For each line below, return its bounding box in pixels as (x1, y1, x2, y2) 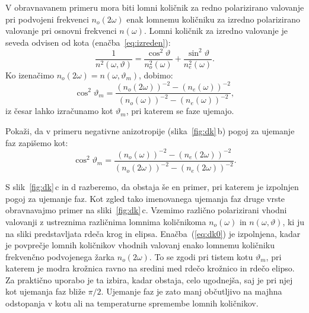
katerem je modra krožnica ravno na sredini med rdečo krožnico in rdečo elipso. (5, 262, 295, 274)
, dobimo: (139, 68, 173, 81)
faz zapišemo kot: (5, 136, 68, 148)
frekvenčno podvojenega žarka (5, 250, 115, 263)
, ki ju (282, 215, 304, 227)
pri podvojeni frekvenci (5, 12, 89, 25)
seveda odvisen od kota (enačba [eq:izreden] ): (5, 36, 171, 48)
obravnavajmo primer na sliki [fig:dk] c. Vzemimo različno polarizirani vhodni (5, 204, 287, 216)
